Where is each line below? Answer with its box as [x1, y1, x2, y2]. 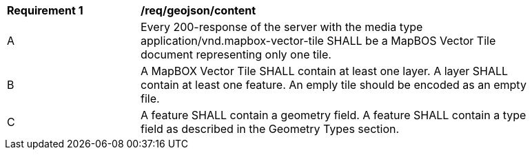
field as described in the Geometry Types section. [141, 122, 400, 136]
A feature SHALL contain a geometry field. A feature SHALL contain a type [141, 108, 526, 122]
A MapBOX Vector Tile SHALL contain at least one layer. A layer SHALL [141, 64, 509, 78]
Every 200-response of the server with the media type [141, 20, 423, 34]
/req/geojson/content [141, 3, 256, 17]
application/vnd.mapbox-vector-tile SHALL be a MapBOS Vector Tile [141, 34, 496, 48]
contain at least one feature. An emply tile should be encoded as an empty [141, 78, 526, 92]
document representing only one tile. [141, 48, 331, 61]
